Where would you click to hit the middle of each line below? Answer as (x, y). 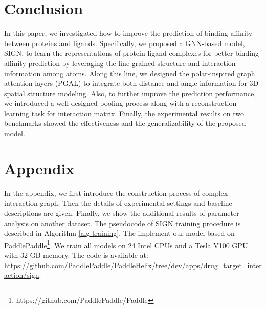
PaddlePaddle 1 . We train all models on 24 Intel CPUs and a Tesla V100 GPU (126, 244)
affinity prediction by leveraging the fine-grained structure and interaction (120, 63)
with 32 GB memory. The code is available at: (76, 255)
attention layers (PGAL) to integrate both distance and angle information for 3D (131, 83)
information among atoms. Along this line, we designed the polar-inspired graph (130, 73)
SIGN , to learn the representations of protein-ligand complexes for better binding (131, 53)
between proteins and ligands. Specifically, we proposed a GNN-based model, (125, 43)
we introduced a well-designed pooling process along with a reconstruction (120, 103)
